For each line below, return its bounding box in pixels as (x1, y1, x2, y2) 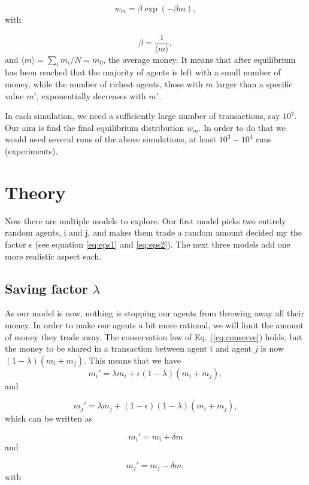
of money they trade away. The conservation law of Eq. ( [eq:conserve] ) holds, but (5, 330, 302, 343)
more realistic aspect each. (5, 249, 102, 262)
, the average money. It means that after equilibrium (103, 53, 296, 65)
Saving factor (5, 279, 88, 297)
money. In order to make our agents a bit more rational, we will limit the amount (5, 318, 304, 331)
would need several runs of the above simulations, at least (5, 133, 217, 145)
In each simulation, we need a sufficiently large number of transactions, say (5, 109, 280, 122)
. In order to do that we (198, 121, 286, 133)
